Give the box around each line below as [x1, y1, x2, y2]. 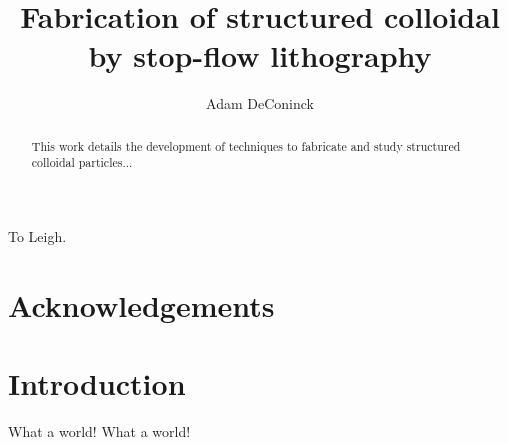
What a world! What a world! [8, 421, 191, 442]
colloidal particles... [31, 154, 133, 171]
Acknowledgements [8, 284, 275, 325]
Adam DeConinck [206, 93, 314, 114]
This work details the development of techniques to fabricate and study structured [31, 137, 461, 154]
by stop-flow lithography [88, 35, 432, 76]
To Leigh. [8, 226, 67, 247]
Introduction [8, 363, 186, 404]
